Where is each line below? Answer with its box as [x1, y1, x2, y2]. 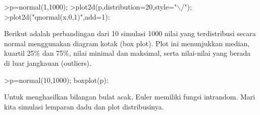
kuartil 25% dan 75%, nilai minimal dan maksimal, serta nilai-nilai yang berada [4, 48, 251, 58]
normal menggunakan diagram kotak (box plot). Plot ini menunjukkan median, [4, 38, 250, 48]
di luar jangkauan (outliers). [4, 57, 91, 68]
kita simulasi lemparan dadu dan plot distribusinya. [4, 101, 164, 111]
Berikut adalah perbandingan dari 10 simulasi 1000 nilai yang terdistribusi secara [4, 28, 256, 39]
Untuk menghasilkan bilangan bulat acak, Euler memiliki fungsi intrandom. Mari [4, 91, 255, 102]
